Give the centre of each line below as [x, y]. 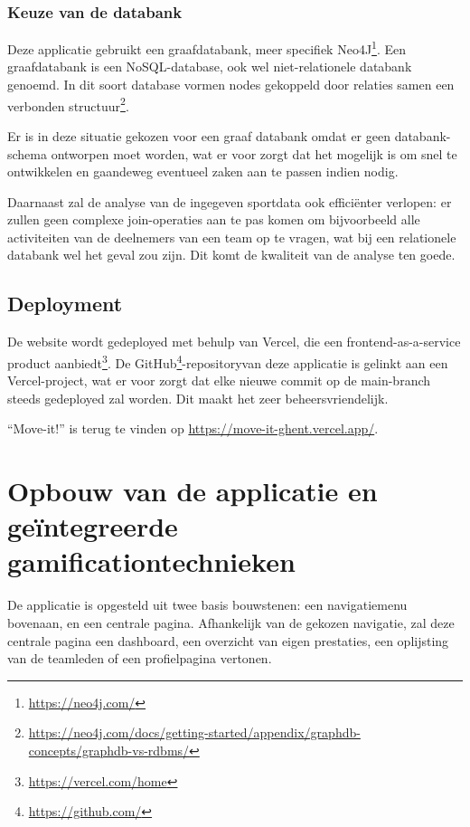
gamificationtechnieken [151, 561]
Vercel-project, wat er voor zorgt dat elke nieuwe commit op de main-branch [219, 380]
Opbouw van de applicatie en [193, 491]
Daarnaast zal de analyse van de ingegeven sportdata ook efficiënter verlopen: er [230, 201]
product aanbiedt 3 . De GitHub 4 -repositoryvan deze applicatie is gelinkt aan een [228, 361]
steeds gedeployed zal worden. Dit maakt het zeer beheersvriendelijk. [198, 398]
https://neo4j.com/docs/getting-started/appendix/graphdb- [194, 732]
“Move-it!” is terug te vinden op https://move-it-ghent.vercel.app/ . [193, 428]
